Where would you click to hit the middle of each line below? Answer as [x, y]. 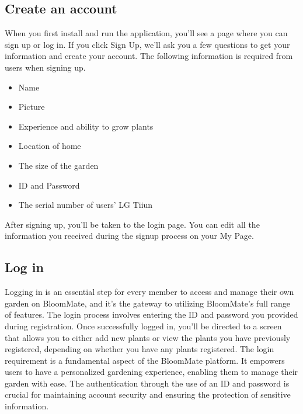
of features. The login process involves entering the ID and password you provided [151, 314]
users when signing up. [45, 67]
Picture [32, 107]
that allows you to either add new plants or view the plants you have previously [148, 337]
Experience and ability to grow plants [86, 126]
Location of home [50, 146]
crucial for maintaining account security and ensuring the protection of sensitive [148, 394]
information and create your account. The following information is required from [149, 56]
